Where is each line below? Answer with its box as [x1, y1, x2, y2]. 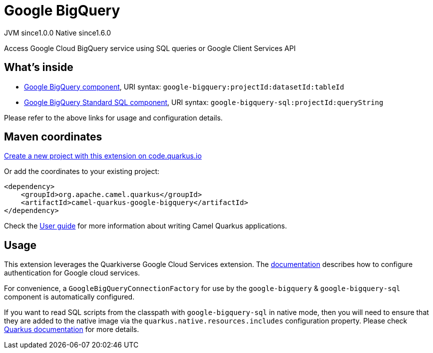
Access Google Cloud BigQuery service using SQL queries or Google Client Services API [4, 43, 296, 52]
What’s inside [4, 61, 73, 74]
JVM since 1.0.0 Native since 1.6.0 [4, 28, 111, 37]
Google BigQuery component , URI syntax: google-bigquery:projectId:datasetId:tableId [24, 82, 344, 91]
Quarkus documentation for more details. [4, 325, 139, 334]
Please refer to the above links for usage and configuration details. [4, 113, 223, 122]
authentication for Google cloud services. [4, 268, 140, 277]
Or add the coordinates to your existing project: [4, 167, 160, 176]
